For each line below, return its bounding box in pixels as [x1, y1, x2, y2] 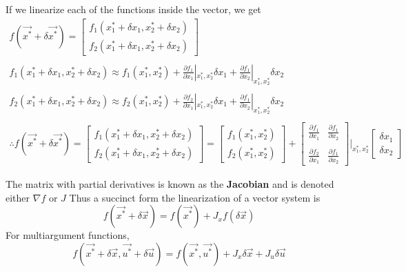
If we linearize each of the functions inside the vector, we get [6, 2, 261, 16]
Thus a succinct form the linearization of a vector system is [69, 190, 321, 204]
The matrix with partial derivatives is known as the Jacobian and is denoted [6, 177, 334, 191]
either [6, 190, 30, 204]
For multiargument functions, [6, 228, 130, 242]
